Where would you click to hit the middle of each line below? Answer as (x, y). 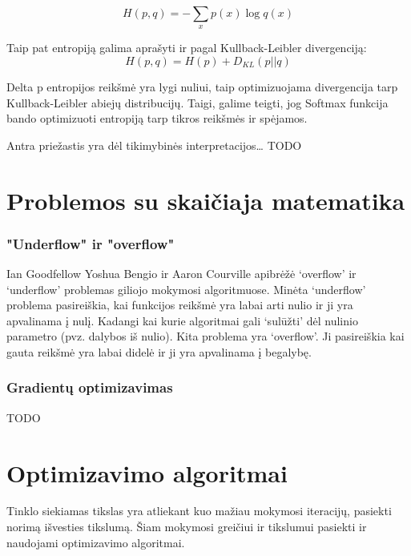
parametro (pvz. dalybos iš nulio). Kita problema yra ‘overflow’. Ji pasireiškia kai (205, 336)
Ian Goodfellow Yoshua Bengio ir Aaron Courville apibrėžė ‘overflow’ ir (181, 273)
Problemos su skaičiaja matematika (206, 200)
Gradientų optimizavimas (90, 387)
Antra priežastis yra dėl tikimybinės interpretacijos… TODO (154, 145)
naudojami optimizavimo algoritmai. (96, 542)
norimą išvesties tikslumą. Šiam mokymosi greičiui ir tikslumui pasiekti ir (187, 527)
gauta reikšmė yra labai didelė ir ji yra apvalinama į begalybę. (159, 351)
